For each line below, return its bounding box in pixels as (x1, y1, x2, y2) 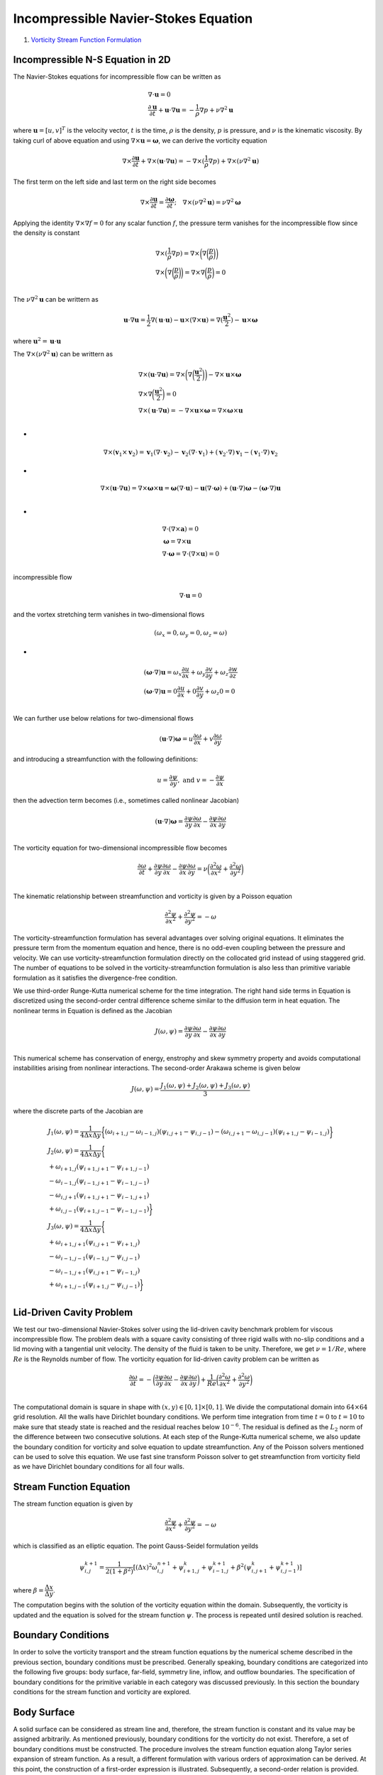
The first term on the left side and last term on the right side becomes (13, 177, 216, 186)
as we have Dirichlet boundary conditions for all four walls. (13, 1463, 184, 1471)
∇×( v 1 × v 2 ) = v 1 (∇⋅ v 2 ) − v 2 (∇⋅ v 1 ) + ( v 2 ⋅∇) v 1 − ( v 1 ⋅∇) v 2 (103, 448, 278, 458)
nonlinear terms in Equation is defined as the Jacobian (13, 1006, 172, 1015)
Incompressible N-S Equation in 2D (13, 54, 172, 66)
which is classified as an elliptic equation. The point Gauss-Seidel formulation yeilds (13, 1541, 259, 1550)
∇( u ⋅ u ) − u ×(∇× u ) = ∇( (150, 316, 223, 324)
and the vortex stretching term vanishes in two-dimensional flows (13, 610, 205, 618)
